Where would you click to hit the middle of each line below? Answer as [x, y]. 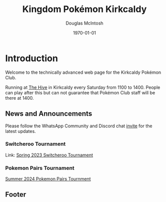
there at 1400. [20, 98]
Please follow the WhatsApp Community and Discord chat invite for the [79, 126]
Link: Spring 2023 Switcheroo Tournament [49, 155]
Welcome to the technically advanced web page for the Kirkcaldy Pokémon [83, 72]
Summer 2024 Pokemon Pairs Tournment [48, 179]
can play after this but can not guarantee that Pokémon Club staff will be [80, 92]
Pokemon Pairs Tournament [40, 168]
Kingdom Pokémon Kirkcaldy [85, 9]
